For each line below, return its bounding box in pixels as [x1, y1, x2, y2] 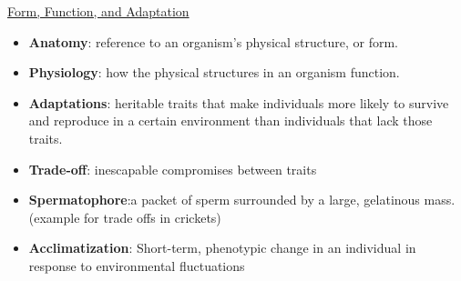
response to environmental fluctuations [28, 256, 245, 275]
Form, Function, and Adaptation [7, 2, 190, 20]
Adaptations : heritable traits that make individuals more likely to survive [28, 93, 449, 112]
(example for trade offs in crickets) [28, 207, 221, 226]
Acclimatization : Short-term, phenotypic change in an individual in [28, 238, 416, 257]
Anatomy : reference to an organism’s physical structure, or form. [28, 32, 398, 51]
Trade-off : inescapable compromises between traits [28, 159, 317, 178]
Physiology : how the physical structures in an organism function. [28, 63, 400, 82]
